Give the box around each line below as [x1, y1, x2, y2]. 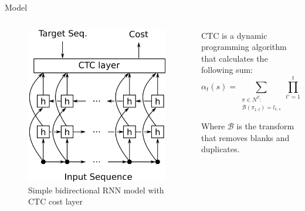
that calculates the [201, 52, 268, 64]
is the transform [236, 120, 294, 132]
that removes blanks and [201, 131, 290, 143]
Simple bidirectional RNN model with [28, 183, 164, 196]
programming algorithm [201, 41, 287, 53]
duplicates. [201, 143, 240, 155]
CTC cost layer [28, 195, 83, 207]
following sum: [201, 63, 253, 76]
